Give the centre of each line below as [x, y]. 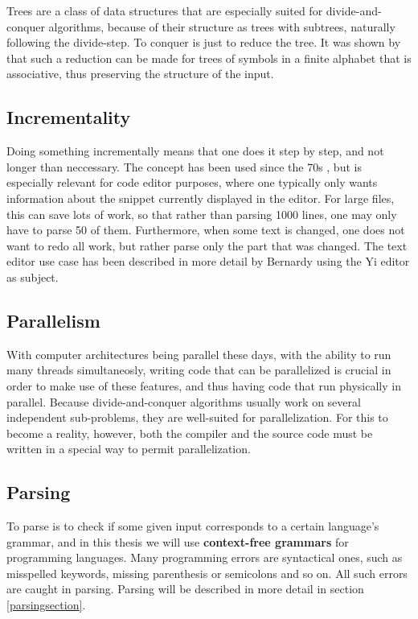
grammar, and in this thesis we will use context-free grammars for [178, 541]
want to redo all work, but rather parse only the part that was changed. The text [207, 245]
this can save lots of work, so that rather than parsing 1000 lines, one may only [202, 214]
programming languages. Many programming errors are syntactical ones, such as [205, 557]
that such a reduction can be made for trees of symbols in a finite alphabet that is [209, 58]
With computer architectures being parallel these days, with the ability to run [199, 354]
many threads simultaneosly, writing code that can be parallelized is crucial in [199, 370]
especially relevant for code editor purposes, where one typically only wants [192, 182]
